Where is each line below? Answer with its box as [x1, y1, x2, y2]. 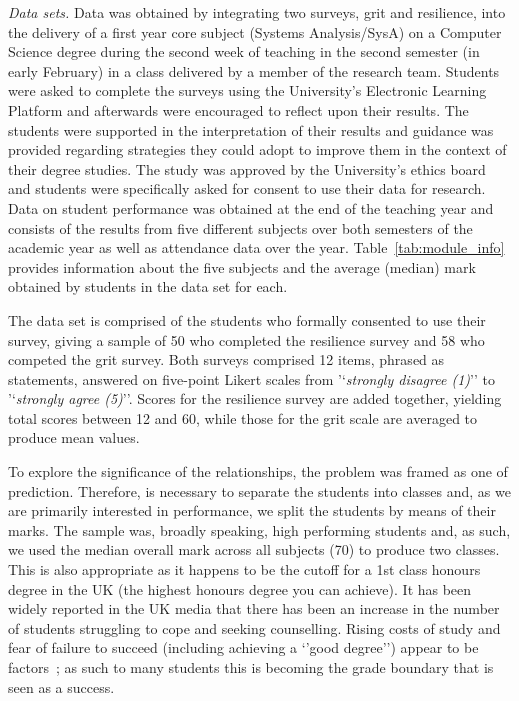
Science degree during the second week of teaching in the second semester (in [8, 41, 480, 62]
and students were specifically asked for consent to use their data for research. [8, 178, 486, 199]
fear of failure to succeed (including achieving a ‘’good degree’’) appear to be [8, 637, 479, 658]
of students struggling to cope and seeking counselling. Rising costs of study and [8, 617, 501, 638]
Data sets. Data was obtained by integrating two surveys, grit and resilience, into [8, 2, 506, 22]
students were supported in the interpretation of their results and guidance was [8, 119, 494, 140]
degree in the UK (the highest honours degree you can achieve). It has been [8, 578, 472, 599]
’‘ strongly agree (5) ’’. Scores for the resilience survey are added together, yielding [8, 388, 502, 409]
